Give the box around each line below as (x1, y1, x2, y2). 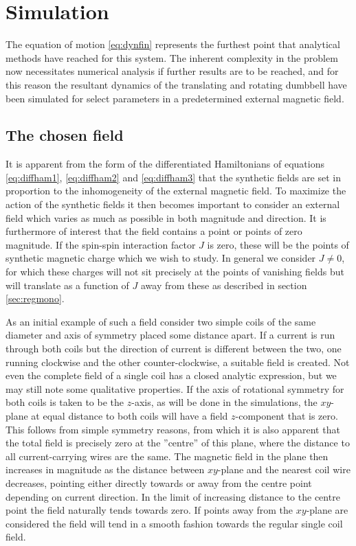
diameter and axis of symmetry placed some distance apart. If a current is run (5, 328, 335, 342)
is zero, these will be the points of (207, 237, 349, 251)
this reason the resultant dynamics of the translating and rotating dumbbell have (5, 77, 347, 91)
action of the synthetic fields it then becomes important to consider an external (5, 197, 340, 212)
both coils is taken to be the (5, 395, 124, 409)
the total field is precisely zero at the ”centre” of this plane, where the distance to (5, 435, 350, 450)
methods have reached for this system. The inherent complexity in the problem (5, 50, 338, 65)
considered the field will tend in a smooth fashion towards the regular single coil (5, 516, 343, 530)
